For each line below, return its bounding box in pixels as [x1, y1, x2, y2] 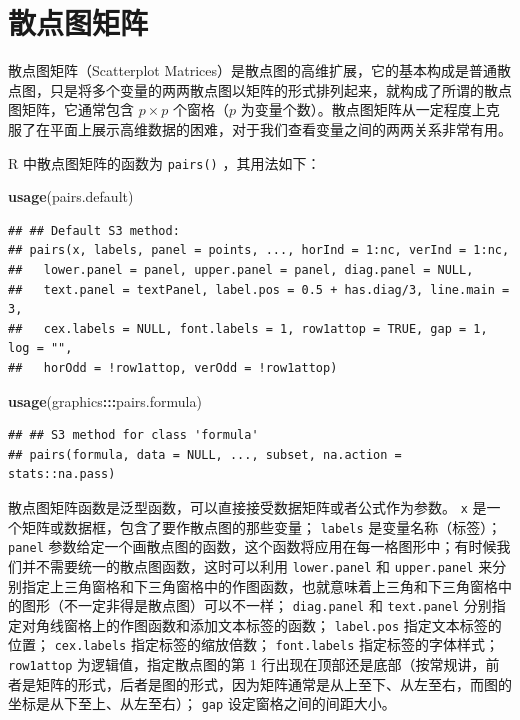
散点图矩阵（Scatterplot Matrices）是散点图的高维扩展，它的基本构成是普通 [8, 60, 497, 81]
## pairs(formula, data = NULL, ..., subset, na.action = [8, 447, 402, 462]
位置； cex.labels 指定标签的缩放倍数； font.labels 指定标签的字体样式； [8, 634, 500, 655]
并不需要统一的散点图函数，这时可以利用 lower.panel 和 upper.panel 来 [21, 555, 493, 576]
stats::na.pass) [8, 467, 116, 482]
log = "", [8, 341, 73, 356]
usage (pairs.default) [8, 186, 134, 207]
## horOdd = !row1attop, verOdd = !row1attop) [8, 360, 338, 375]
